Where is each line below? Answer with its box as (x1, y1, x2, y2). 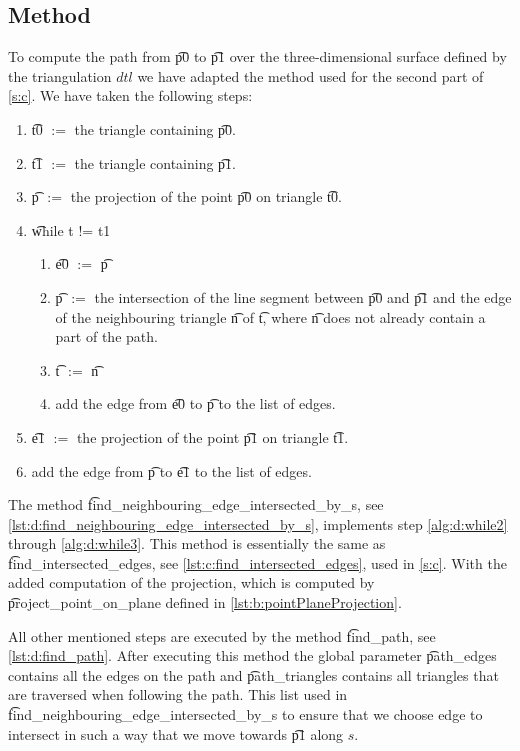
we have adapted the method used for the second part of (137, 65, 484, 86)
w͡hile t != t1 (31, 219, 111, 240)
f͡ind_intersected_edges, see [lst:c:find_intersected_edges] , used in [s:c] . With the (8, 552, 507, 573)
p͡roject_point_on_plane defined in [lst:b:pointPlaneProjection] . (8, 592, 402, 613)
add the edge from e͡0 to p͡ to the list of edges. (55, 393, 336, 414)
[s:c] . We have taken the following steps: (8, 85, 253, 106)
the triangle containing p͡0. (74, 118, 237, 139)
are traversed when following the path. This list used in (8, 684, 348, 705)
